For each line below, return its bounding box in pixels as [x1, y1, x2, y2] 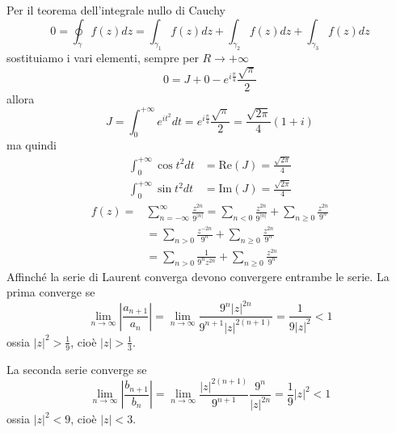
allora [6, 90, 35, 107]
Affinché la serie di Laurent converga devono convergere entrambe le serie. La [6, 267, 390, 284]
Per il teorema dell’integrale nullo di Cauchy [6, 2, 225, 18]
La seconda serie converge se [6, 360, 147, 377]
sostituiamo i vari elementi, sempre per [6, 49, 199, 66]
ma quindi [6, 137, 57, 153]
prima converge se [6, 284, 95, 301]
